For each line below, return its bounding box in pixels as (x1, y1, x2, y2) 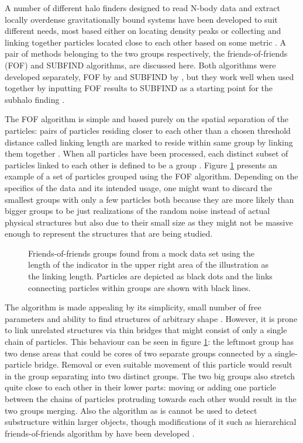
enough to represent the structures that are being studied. (5, 227, 213, 240)
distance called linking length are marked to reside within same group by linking (5, 136, 293, 148)
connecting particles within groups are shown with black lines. (28, 281, 251, 293)
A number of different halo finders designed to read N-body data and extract (5, 2, 280, 13)
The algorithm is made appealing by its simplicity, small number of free (5, 301, 261, 313)
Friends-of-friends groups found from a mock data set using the (28, 247, 254, 259)
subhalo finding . (5, 93, 65, 105)
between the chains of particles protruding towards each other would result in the (5, 393, 297, 404)
